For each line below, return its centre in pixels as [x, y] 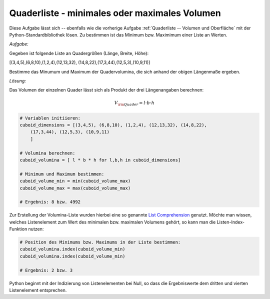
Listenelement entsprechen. [38, 290]
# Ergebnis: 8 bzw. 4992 [50, 202]
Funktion [18, 229]
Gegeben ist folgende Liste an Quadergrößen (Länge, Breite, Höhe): [79, 53]
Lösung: [17, 80]
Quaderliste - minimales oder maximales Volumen [115, 13]
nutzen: [36, 229]
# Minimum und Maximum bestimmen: [62, 174]
